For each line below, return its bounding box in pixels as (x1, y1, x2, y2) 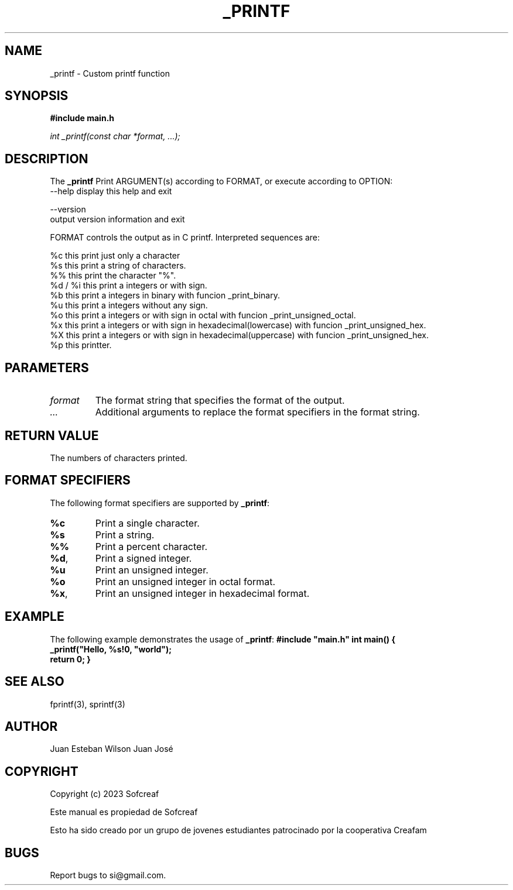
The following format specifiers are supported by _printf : (50, 497, 270, 508)
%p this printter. (50, 340, 112, 350)
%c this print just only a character (50, 250, 180, 261)
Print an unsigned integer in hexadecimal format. (95, 587, 310, 599)
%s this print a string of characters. (50, 260, 186, 271)
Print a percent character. (95, 540, 208, 552)
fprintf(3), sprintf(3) (50, 699, 125, 709)
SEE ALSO (5, 674, 64, 689)
